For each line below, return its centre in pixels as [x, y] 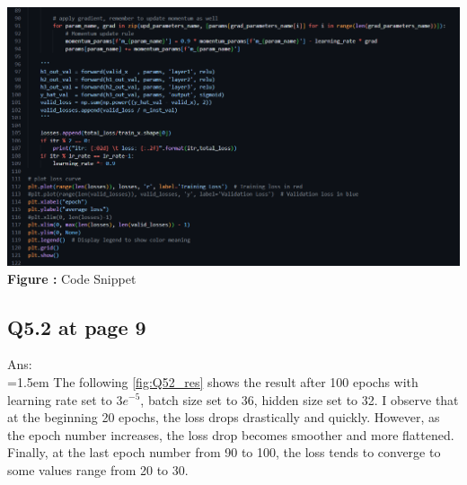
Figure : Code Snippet [72, 278]
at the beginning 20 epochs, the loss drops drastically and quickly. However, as [224, 417]
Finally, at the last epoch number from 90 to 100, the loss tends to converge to [224, 452]
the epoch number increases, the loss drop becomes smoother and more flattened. [231, 434]
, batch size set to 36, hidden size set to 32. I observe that [300, 399]
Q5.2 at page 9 [77, 326]
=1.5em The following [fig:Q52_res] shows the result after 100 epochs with [213, 381]
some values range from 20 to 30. [98, 469]
